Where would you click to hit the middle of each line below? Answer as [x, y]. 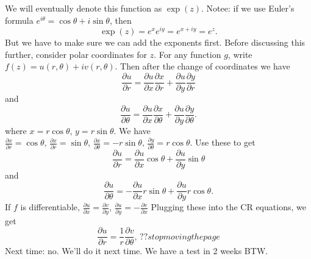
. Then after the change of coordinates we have [202, 66]
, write [240, 54]
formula [19, 20]
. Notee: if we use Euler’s [248, 8]
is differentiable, [50, 207]
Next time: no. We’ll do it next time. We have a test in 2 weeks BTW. [137, 251]
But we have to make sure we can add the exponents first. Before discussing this [155, 42]
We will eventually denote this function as [84, 8]
